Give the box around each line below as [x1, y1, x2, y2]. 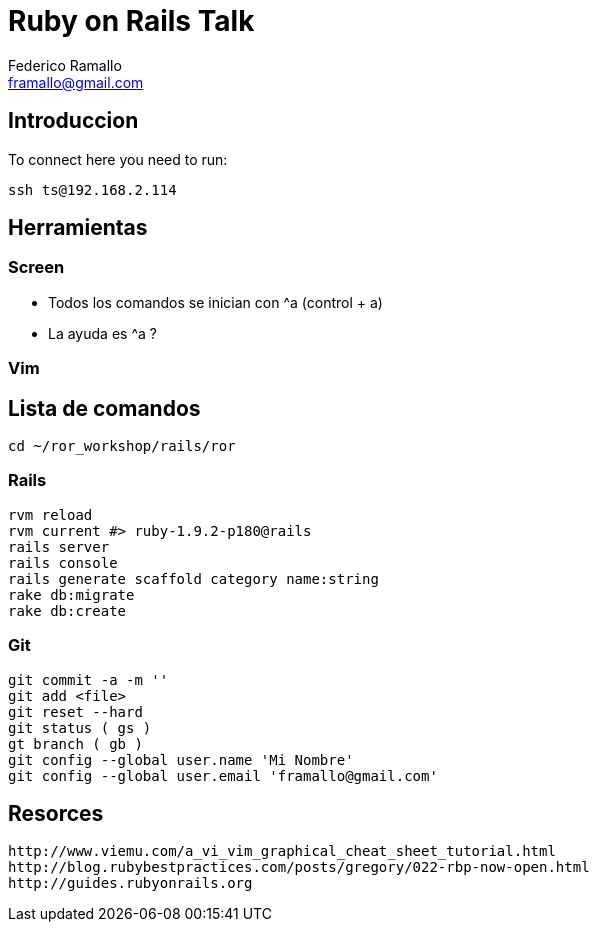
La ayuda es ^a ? [48, 324, 157, 342]
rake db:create [8, 602, 127, 619]
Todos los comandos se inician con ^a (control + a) [48, 293, 383, 311]
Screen [8, 257, 65, 278]
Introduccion [8, 108, 139, 134]
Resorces [8, 800, 104, 826]
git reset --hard [8, 703, 143, 720]
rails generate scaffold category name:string [8, 570, 379, 587]
